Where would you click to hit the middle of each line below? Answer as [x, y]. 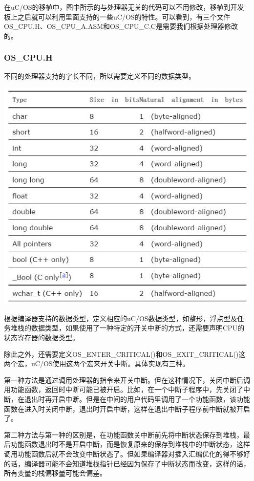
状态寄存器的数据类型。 [42, 338]
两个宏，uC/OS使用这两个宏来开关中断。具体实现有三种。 [97, 363]
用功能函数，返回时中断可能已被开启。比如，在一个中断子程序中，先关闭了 [124, 389]
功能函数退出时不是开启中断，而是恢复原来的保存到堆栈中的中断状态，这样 [130, 444]
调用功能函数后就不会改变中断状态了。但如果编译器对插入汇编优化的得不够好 [127, 453]
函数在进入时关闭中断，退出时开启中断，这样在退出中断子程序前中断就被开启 [127, 408]
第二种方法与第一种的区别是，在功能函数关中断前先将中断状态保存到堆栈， [124, 434]
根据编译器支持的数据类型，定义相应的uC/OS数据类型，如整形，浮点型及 [121, 318]
